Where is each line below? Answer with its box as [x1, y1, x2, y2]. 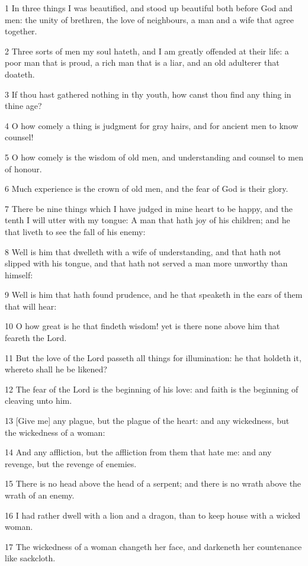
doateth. [5, 67, 35, 80]
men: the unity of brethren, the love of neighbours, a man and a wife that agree [5, 13, 294, 25]
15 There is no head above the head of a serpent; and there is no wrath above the [5, 477, 301, 490]
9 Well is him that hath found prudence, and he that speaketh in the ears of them [5, 288, 303, 301]
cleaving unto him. [5, 394, 72, 407]
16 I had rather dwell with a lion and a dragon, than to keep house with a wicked [5, 509, 301, 521]
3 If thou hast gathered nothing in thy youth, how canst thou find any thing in [5, 88, 291, 100]
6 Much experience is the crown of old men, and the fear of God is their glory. [5, 182, 288, 195]
